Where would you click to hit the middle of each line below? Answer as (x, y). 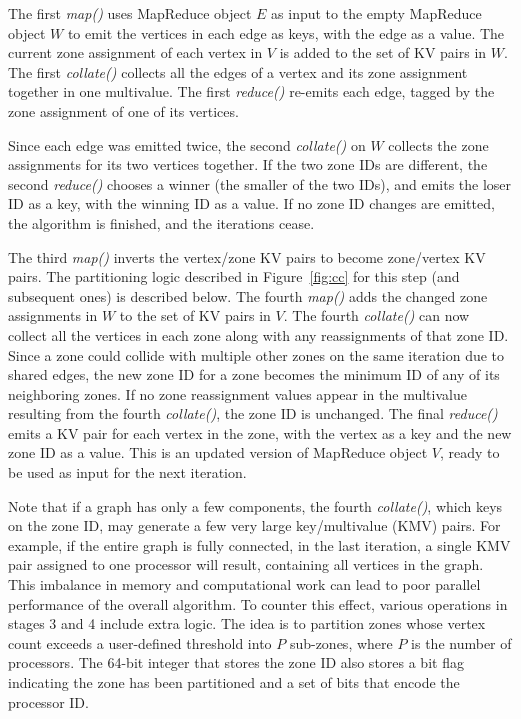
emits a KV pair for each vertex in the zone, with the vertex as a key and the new (260, 432)
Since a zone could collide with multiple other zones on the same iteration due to (256, 354)
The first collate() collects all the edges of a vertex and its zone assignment (238, 71)
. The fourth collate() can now (376, 315)
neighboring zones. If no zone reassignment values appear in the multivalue (237, 393)
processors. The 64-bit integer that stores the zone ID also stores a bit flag (236, 662)
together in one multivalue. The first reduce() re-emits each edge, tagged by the (251, 91)
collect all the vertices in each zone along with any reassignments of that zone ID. (258, 334)
